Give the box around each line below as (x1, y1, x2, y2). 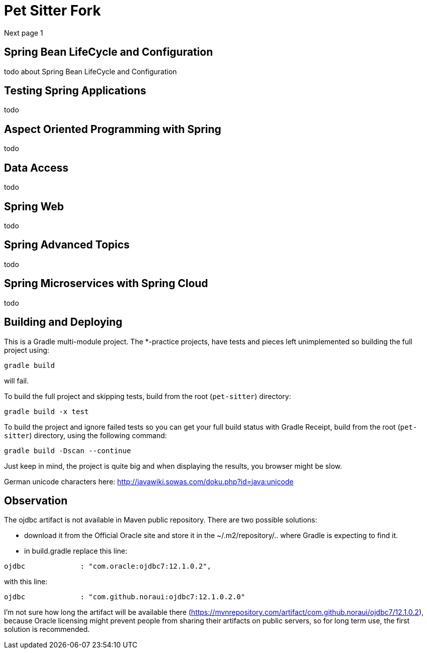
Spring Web (4, 200, 64, 213)
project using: (4, 345, 50, 354)
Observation (4, 494, 68, 507)
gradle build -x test (4, 407, 89, 416)
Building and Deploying (4, 316, 122, 329)
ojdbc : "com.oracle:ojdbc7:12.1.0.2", (4, 562, 212, 571)
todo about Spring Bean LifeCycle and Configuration (4, 67, 177, 76)
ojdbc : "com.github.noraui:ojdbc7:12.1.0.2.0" (4, 593, 245, 601)
